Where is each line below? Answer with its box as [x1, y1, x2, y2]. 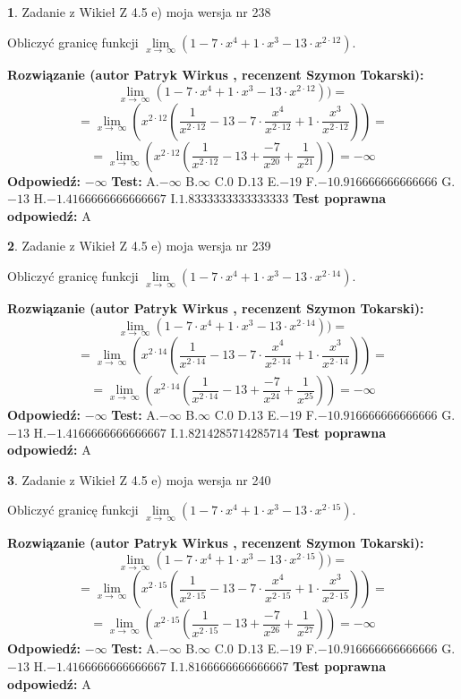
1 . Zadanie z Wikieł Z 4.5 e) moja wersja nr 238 [7, 3, 271, 21]
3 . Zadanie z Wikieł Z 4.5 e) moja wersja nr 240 [7, 470, 271, 489]
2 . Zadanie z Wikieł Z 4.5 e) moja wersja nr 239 [7, 236, 271, 255]
